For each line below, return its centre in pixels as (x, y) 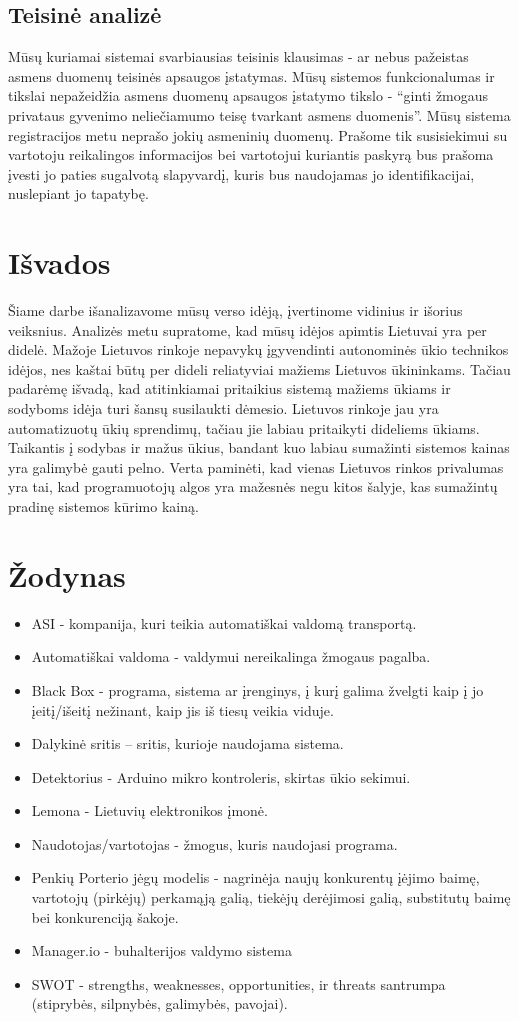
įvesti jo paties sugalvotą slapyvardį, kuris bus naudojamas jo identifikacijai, (241, 173)
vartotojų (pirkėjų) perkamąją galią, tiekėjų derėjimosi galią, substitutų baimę (271, 897)
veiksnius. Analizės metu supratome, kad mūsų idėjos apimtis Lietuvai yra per (247, 329)
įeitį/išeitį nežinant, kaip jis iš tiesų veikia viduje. (182, 709)
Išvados (59, 262)
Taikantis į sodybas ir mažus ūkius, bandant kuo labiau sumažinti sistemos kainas (259, 447)
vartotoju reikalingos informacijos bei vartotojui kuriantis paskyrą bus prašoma (251, 154)
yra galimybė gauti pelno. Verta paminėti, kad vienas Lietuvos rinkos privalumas (256, 466)
